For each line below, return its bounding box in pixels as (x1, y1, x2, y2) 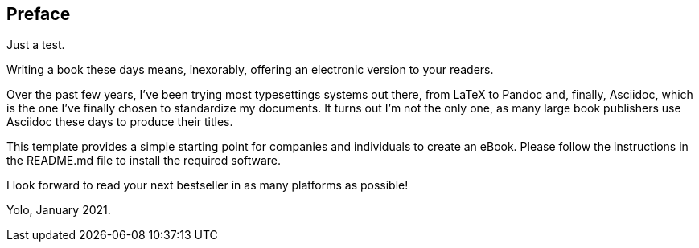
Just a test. (6, 38, 65, 52)
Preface (6, 4, 71, 24)
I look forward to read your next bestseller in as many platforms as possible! (6, 178, 409, 193)
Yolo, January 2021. (6, 203, 111, 218)
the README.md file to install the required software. (6, 153, 282, 168)
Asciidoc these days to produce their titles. (6, 115, 233, 129)
